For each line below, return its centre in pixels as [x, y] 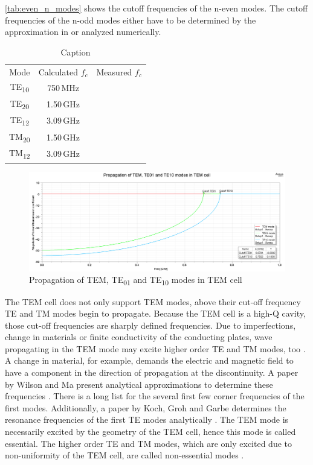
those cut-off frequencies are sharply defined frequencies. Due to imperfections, [150, 325]
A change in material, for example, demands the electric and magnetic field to [149, 360]
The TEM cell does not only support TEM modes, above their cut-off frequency [153, 301]
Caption [76, 52]
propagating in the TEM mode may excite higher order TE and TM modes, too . [155, 348]
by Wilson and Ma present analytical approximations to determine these [139, 384]
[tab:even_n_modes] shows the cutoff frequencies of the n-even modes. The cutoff [156, 8]
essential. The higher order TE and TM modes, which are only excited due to [149, 443]
